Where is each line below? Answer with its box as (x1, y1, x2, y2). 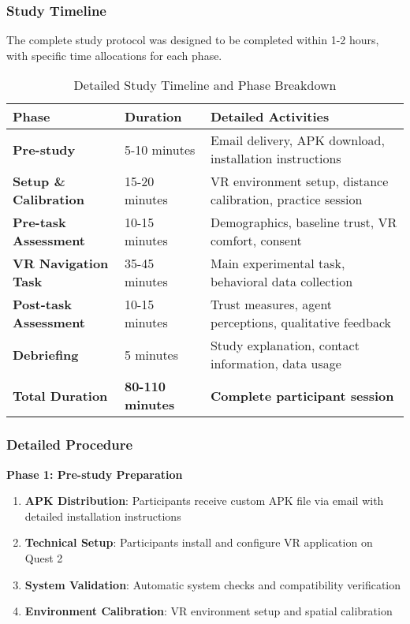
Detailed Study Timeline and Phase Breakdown (73, 76, 337, 95)
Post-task (13, 295, 72, 314)
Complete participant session (210, 386, 394, 405)
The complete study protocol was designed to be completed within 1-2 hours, (6, 32, 379, 48)
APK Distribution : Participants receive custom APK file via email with (24, 492, 384, 509)
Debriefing (13, 345, 79, 364)
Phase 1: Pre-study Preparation (6, 465, 183, 482)
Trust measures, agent (210, 295, 333, 314)
